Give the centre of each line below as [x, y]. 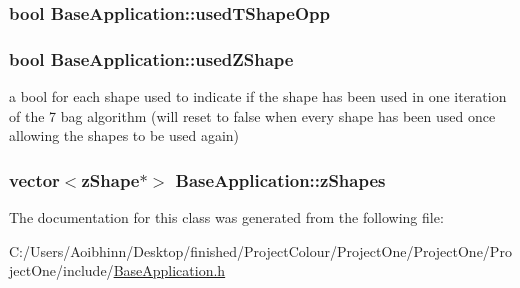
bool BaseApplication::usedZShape [151, 58]
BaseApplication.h [169, 270]
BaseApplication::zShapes [280, 179]
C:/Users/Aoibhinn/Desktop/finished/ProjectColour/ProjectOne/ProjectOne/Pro [260, 250]
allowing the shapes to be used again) [124, 135]
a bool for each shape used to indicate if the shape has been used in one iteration [258, 96]
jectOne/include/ [61, 270]
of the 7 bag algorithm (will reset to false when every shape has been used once [252, 115]
